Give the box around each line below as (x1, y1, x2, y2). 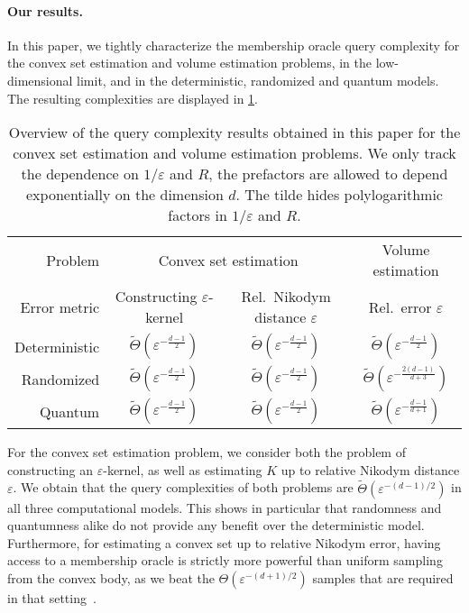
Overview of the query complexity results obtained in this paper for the (8, 122, 461, 143)
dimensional (7, 70, 73, 89)
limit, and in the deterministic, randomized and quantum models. (77, 70, 439, 89)
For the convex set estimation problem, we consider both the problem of (7, 443, 406, 462)
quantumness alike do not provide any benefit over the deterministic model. (7, 516, 425, 535)
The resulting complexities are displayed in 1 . (7, 88, 258, 107)
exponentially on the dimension (26, 184, 224, 206)
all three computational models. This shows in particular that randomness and (7, 498, 442, 517)
